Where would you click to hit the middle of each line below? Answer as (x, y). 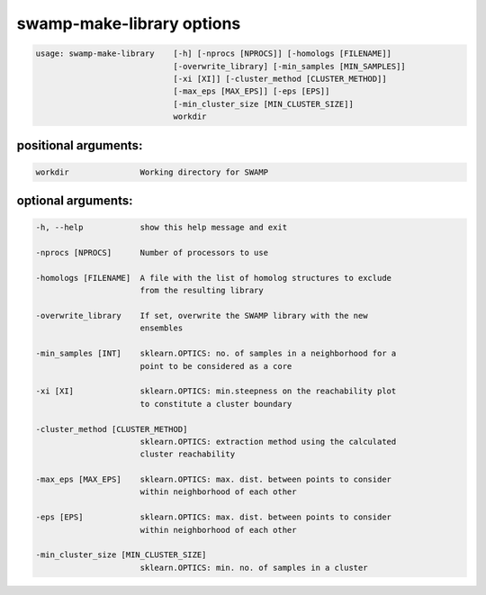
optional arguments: (75, 201)
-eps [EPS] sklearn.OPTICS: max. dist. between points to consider (213, 517)
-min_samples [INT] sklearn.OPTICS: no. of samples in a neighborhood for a (216, 354)
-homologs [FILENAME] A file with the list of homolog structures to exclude (213, 278)
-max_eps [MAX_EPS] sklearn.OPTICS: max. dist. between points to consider (213, 480)
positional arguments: (80, 145)
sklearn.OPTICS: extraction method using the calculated (268, 442)
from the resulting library (202, 291)
